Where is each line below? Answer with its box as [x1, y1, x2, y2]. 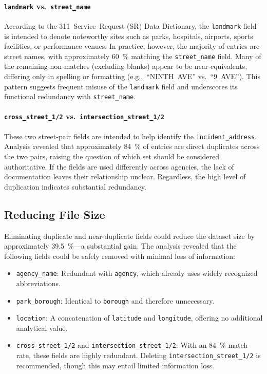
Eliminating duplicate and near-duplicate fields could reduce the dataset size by [4, 230, 255, 241]
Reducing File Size [4, 206, 105, 222]
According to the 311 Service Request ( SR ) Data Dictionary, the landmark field [4, 20, 257, 31]
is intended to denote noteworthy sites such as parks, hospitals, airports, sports [4, 30, 253, 41]
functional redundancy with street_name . [4, 91, 136, 102]
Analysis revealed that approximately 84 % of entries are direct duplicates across [4, 141, 260, 152]
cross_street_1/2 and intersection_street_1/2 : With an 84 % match [16, 340, 248, 350]
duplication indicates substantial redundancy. [4, 181, 146, 192]
